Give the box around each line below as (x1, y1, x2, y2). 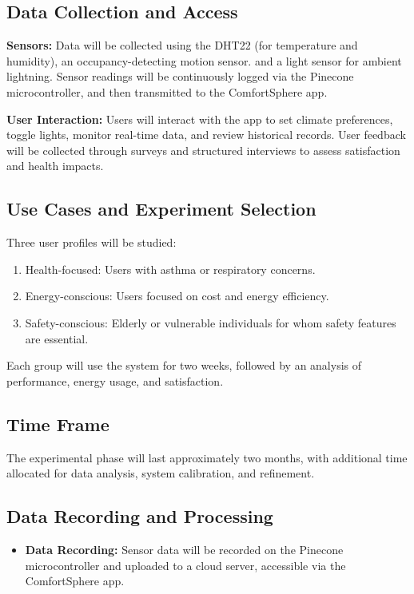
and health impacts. (6, 157, 104, 174)
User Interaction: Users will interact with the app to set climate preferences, (6, 110, 393, 127)
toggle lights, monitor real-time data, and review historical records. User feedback (6, 126, 406, 143)
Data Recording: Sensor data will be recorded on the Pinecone (25, 541, 344, 557)
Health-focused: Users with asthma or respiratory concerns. (25, 260, 316, 277)
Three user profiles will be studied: (6, 234, 177, 251)
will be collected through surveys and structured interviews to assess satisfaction (6, 141, 400, 158)
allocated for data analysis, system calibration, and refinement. (6, 465, 315, 481)
